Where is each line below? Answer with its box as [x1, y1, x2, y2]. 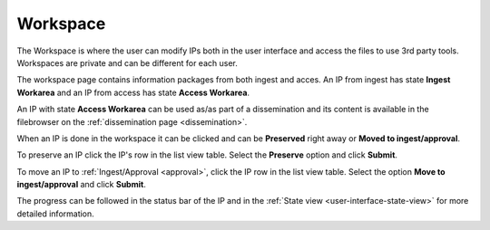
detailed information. [16, 208, 94, 219]
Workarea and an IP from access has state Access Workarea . [16, 87, 250, 98]
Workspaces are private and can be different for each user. [16, 57, 238, 68]
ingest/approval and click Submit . [16, 179, 147, 190]
